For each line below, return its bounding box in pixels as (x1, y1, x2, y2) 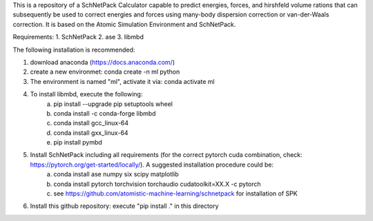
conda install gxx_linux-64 (53, 128, 128, 137)
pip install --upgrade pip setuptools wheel (53, 100, 173, 108)
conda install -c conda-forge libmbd (53, 109, 156, 117)
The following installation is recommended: (12, 45, 135, 54)
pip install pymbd (53, 138, 103, 147)
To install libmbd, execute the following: (30, 90, 143, 98)
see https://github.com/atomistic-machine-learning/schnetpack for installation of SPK (53, 189, 298, 198)
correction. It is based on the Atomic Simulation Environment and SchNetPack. (12, 20, 236, 28)
